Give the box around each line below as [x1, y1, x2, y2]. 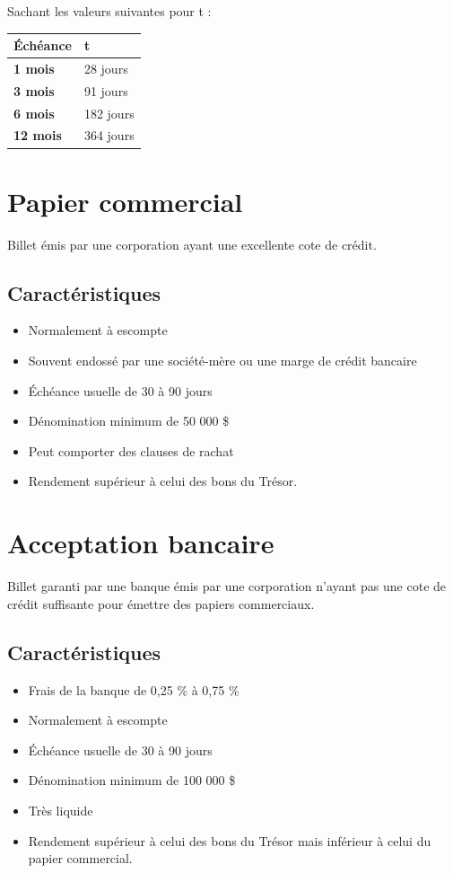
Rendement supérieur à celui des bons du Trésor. [28, 472, 298, 490]
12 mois [13, 126, 62, 145]
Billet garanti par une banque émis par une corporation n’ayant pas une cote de [7, 577, 447, 595]
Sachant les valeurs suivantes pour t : [7, 2, 212, 20]
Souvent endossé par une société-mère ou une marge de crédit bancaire [28, 351, 417, 370]
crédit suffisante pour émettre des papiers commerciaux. [7, 594, 315, 613]
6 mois [13, 103, 55, 122]
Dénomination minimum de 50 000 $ [28, 411, 230, 430]
